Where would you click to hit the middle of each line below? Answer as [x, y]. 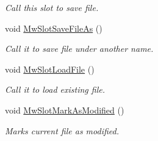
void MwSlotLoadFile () [50, 69]
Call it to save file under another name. [79, 49]
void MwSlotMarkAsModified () [65, 110]
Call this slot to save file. [52, 7]
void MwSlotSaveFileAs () [54, 28]
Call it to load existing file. [55, 89]
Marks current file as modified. [62, 130]
